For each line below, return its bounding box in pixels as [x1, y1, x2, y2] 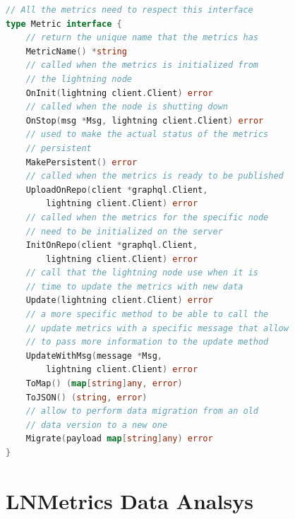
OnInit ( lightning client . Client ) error [25, 88, 213, 98]
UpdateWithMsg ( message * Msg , [25, 350, 162, 361]
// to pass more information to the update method [25, 337, 269, 347]
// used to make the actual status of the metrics [25, 129, 269, 140]
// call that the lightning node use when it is [25, 268, 258, 278]
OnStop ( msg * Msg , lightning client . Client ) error [25, 115, 264, 126]
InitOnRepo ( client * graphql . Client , [25, 240, 198, 251]
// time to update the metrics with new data [25, 281, 243, 292]
